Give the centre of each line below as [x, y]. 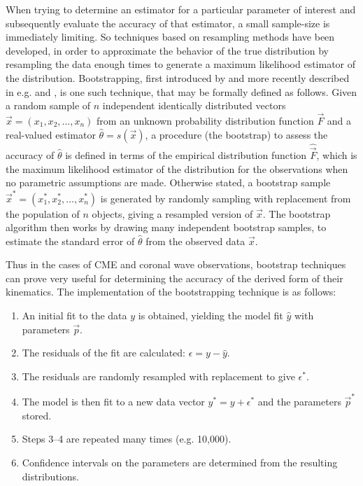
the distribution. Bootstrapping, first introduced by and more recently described [178, 77]
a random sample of [48, 105]
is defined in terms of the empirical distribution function [186, 155]
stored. [37, 415]
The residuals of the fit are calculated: [104, 353]
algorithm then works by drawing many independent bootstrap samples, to [166, 227]
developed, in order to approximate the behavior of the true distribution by [167, 50]
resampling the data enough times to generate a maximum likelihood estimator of [181, 64]
